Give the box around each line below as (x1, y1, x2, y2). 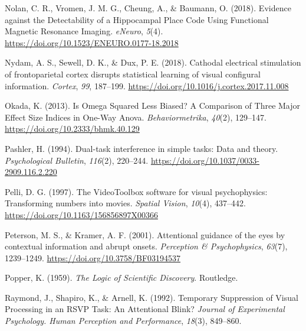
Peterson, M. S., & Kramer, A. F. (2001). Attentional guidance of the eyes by (5, 228, 285, 241)
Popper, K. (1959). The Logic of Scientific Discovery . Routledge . (5, 271, 238, 284)
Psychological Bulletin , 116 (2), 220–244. (5, 154, 149, 166)
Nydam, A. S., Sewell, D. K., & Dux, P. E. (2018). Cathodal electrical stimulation (5, 56, 301, 69)
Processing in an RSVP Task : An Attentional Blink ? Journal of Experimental (5, 303, 285, 315)
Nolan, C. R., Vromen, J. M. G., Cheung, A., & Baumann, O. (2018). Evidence (5, 2, 291, 14)
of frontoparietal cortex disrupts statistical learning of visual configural (5, 67, 261, 80)
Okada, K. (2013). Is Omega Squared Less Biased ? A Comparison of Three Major (5, 99, 301, 112)
